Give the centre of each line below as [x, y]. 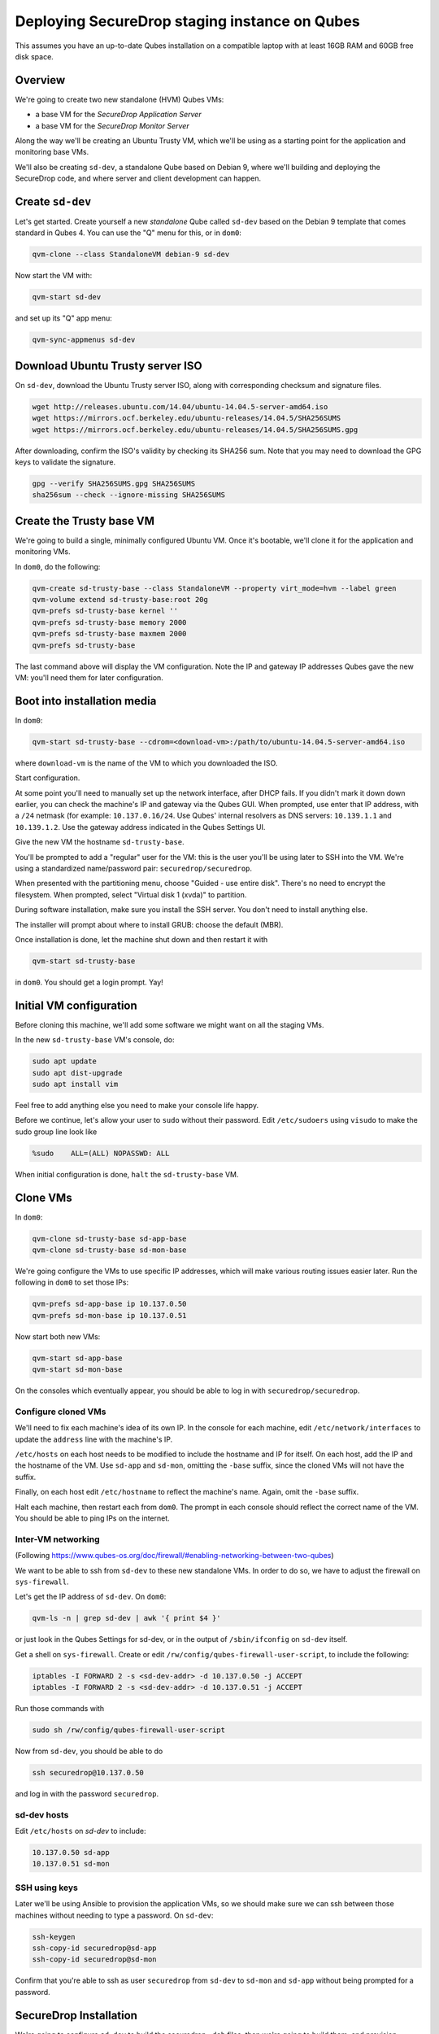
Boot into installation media [86, 701]
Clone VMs [43, 1197]
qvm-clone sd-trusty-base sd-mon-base [109, 1250]
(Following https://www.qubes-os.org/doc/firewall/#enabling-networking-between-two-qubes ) [174, 1556]
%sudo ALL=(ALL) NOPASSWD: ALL [101, 1153]
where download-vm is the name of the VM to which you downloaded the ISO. [146, 763]
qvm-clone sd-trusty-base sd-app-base [109, 1238]
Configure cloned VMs [61, 1412]
